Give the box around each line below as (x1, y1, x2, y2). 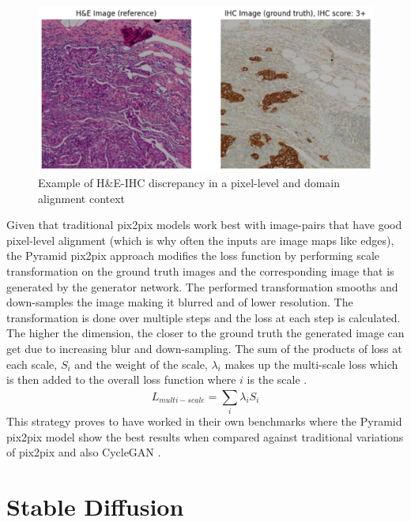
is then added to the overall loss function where (6, 371, 236, 388)
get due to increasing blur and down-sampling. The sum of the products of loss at (6, 340, 402, 357)
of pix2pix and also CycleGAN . (6, 444, 161, 460)
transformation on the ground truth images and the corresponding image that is (6, 263, 394, 280)
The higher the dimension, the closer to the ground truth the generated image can (6, 325, 405, 341)
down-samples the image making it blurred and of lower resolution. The (6, 294, 353, 310)
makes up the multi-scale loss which (224, 355, 398, 372)
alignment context (38, 190, 126, 206)
